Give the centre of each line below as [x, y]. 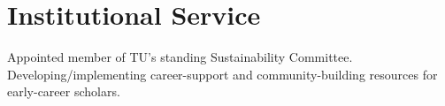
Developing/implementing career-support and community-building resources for [222, 74]
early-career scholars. [64, 91]
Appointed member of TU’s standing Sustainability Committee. [180, 57]
